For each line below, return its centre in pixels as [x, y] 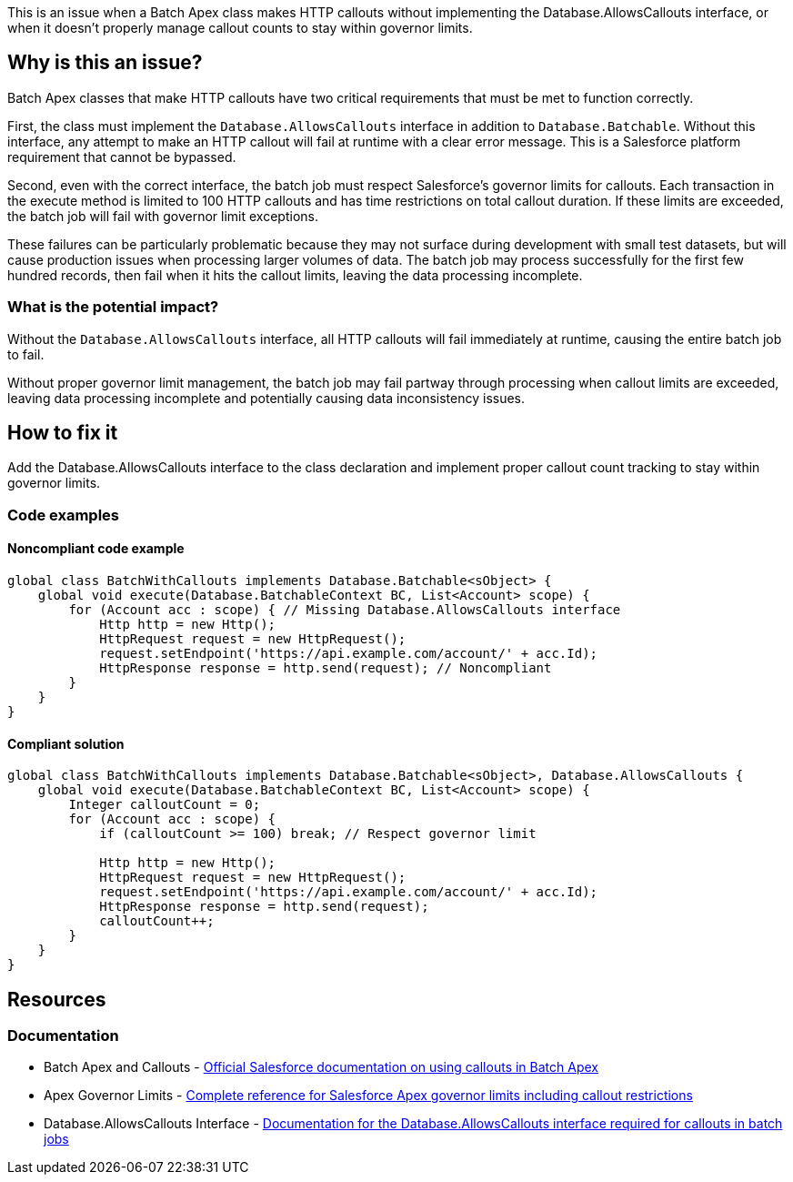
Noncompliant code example [96, 549]
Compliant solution [66, 743]
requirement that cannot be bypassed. [122, 157]
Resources [57, 999]
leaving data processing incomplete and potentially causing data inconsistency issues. [266, 398]
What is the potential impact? [113, 307]
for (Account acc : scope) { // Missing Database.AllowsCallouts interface [345, 610]
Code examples [64, 515]
